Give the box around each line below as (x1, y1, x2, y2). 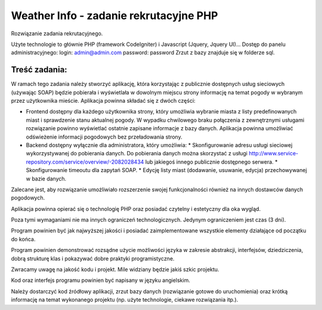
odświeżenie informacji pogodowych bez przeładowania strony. (26, 133, 182, 140)
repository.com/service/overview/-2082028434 (26, 158, 144, 165)
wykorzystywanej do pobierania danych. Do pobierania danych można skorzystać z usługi (26, 150, 247, 157)
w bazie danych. (26, 175, 67, 182)
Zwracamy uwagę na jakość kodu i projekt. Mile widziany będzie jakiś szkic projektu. (11, 266, 219, 273)
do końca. (11, 235, 36, 243)
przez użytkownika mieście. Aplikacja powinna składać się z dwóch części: (11, 97, 196, 105)
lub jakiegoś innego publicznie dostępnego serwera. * (145, 158, 278, 165)
